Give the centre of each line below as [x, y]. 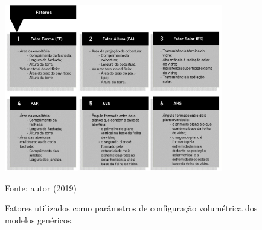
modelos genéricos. [39, 219]
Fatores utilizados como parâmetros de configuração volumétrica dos [131, 208]
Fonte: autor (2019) [41, 188]
